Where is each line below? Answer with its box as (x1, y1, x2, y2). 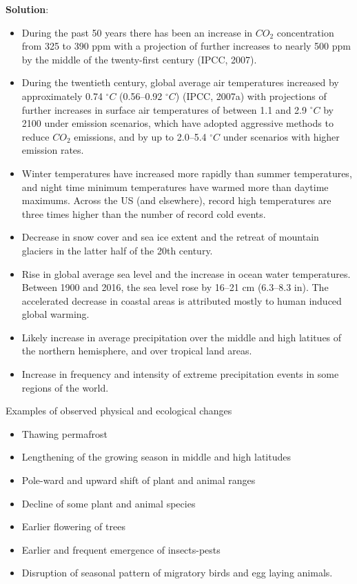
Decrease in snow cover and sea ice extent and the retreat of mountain (21, 230, 319, 244)
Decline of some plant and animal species (21, 496, 196, 510)
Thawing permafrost (21, 426, 108, 441)
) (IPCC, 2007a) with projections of (175, 88, 327, 103)
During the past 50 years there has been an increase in (21, 25, 253, 39)
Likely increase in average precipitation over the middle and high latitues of (21, 330, 342, 344)
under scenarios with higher (223, 129, 340, 143)
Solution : (6, 2, 49, 16)
